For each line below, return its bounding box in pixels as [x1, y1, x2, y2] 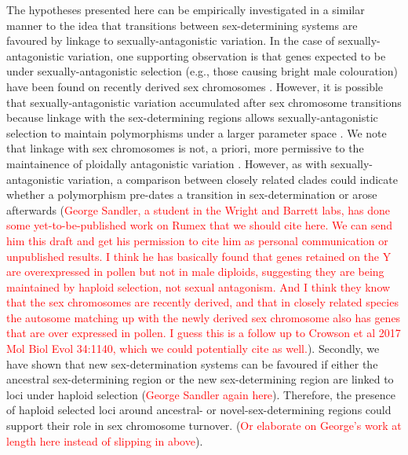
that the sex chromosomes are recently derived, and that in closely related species [6, 294, 399, 310]
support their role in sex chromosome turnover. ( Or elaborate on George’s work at [6, 417, 402, 434]
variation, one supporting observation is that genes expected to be [67, 47, 386, 64]
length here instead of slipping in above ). [6, 432, 203, 449]
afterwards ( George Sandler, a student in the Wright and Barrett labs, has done [6, 201, 390, 218]
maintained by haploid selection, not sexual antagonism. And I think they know [6, 278, 391, 295]
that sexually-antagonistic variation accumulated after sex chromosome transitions [6, 94, 402, 110]
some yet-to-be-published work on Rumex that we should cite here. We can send [6, 217, 393, 233]
